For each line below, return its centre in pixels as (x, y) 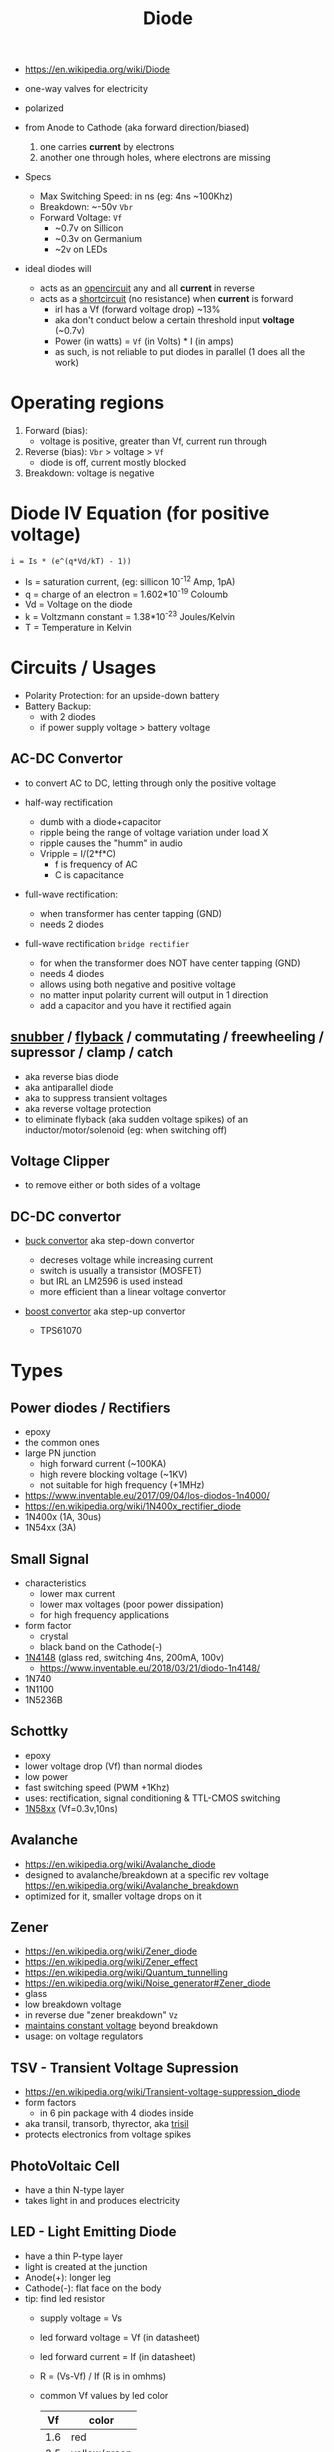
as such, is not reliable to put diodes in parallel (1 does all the (180, 352)
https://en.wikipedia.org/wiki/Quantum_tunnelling (126, 1973)
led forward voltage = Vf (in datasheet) (120, 2337)
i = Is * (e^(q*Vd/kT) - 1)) (71, 562)
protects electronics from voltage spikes (108, 2134)
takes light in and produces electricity (102, 2201)
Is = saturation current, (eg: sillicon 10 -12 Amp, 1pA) (130, 580)
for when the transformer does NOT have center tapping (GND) (170, 963)
